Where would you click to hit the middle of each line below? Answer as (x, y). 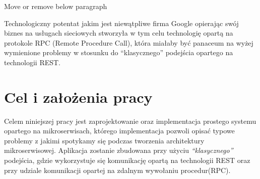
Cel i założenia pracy (78, 97)
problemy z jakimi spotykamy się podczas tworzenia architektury (104, 140)
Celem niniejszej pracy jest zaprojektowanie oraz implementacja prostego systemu (130, 121)
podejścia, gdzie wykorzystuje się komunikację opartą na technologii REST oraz (127, 160)
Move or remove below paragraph (56, 6)
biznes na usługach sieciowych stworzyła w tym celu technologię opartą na (119, 33)
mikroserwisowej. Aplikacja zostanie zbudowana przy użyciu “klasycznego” (119, 150)
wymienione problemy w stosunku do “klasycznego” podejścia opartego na (119, 52)
